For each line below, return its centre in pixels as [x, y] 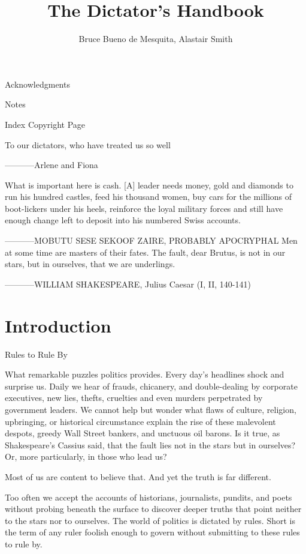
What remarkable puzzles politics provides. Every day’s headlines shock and [145, 374]
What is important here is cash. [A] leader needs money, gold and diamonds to [149, 185]
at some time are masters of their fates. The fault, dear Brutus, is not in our [145, 252]
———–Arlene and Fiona [51, 165]
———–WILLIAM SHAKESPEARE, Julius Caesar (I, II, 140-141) [128, 284]
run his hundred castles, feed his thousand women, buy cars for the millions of [149, 197]
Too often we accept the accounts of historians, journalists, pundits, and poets [149, 497]
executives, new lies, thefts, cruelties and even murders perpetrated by [134, 398]
